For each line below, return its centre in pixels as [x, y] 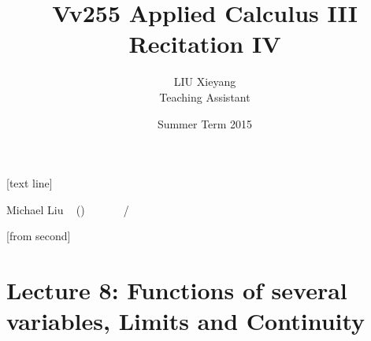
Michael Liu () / [68, 209]
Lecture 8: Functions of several [177, 290]
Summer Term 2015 [205, 123]
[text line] [30, 183]
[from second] [39, 236]
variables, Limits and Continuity [186, 321]
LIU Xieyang [205, 82]
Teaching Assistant [205, 96]
